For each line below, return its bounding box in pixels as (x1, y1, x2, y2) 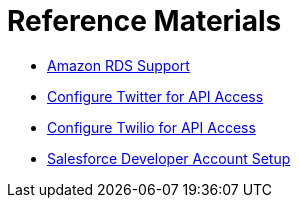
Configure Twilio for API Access (47, 118, 256, 136)
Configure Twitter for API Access (47, 87, 264, 105)
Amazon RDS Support (47, 56, 190, 74)
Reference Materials (7, 4, 282, 38)
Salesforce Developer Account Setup (47, 149, 291, 167)
